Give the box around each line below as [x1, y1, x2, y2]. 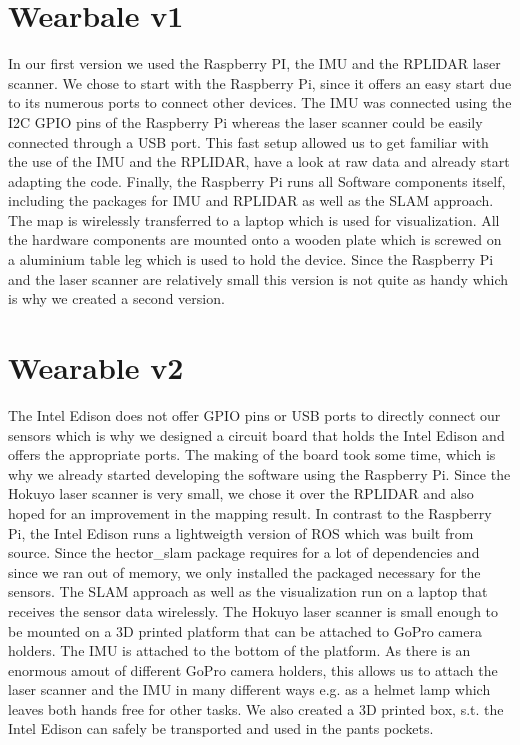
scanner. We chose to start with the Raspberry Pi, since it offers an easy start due [8, 72, 512, 93]
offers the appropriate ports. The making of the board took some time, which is [8, 444, 496, 465]
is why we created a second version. [8, 288, 225, 309]
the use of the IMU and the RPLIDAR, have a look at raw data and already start [8, 151, 510, 172]
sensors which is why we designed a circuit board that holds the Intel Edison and [8, 424, 505, 445]
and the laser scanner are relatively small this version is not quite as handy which [8, 268, 509, 289]
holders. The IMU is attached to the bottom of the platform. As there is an [8, 640, 471, 661]
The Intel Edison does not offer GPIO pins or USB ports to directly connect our [8, 404, 501, 425]
